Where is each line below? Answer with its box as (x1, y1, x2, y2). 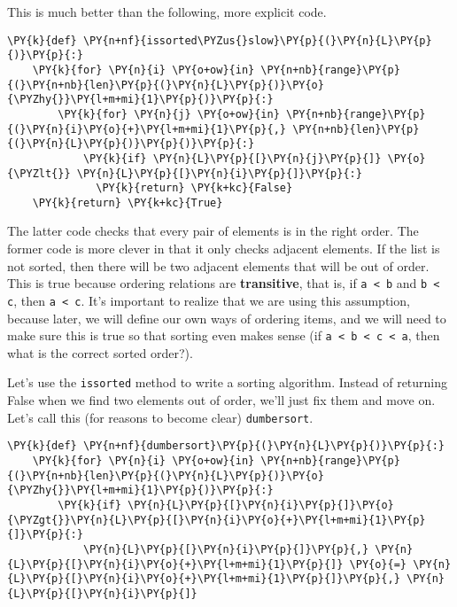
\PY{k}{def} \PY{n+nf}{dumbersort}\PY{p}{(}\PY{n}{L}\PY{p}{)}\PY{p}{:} (7, 440, 445, 453)
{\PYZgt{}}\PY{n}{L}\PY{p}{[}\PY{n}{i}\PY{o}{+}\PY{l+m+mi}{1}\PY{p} (7, 513, 426, 526)
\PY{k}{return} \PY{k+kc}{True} (32, 196, 223, 209)
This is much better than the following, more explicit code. (7, 3, 327, 20)
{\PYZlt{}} (7, 167, 71, 180)
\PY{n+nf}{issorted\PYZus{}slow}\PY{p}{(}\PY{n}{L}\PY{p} (82, 34, 432, 47)
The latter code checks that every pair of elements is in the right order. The (7, 222, 419, 240)
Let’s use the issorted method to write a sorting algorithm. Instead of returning (7, 373, 448, 392)
